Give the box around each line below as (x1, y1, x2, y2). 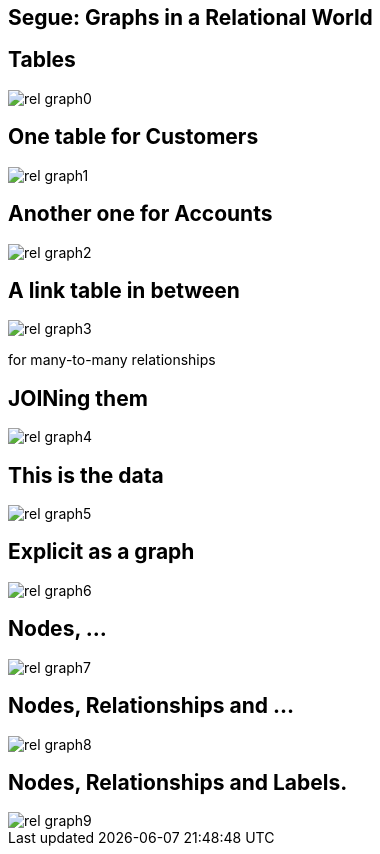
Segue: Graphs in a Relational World (8, 5, 373, 30)
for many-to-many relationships (8, 351, 216, 369)
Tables (8, 47, 76, 73)
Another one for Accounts (8, 201, 273, 227)
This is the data (8, 462, 164, 488)
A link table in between (8, 277, 240, 303)
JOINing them (8, 385, 148, 411)
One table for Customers (8, 124, 259, 150)
